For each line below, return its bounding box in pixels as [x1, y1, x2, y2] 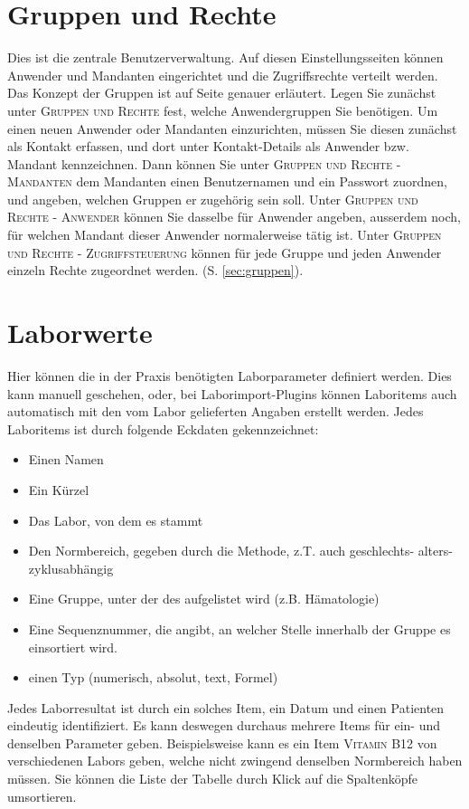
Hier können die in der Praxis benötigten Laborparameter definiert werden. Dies [7, 366, 452, 385]
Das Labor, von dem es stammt [28, 510, 203, 529]
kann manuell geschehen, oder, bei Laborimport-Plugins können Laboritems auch [7, 384, 457, 403]
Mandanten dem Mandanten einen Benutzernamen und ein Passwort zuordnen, [7, 172, 447, 191]
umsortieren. [7, 786, 77, 805]
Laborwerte [7, 314, 153, 351]
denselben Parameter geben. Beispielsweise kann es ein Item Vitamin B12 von [7, 733, 437, 752]
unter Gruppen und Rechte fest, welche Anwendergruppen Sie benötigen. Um [7, 100, 438, 119]
